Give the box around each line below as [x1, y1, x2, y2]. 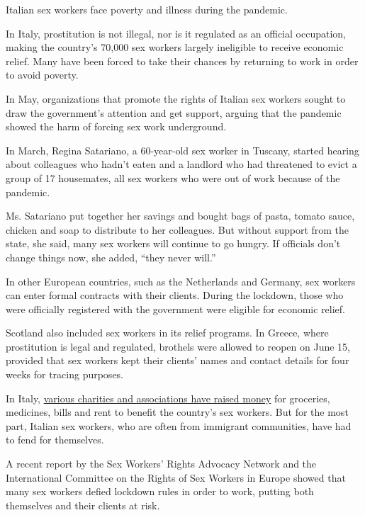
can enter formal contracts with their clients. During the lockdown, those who [6, 288, 344, 302]
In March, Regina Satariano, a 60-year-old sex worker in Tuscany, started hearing [6, 142, 359, 157]
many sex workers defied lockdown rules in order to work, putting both [6, 484, 314, 499]
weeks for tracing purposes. [6, 367, 124, 382]
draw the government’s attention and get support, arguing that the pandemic [6, 105, 342, 120]
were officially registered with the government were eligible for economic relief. [6, 301, 346, 316]
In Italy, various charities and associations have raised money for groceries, [6, 390, 330, 405]
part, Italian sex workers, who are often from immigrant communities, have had [6, 418, 352, 433]
